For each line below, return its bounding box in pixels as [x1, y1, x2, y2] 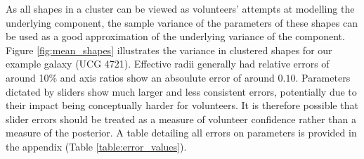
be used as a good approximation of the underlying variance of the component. [6, 29, 345, 44]
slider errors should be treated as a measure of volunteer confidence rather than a [6, 111, 356, 126]
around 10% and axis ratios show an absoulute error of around [6, 70, 275, 84]
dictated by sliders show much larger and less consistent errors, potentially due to [6, 84, 357, 98]
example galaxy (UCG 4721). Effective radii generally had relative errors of [6, 56, 330, 71]
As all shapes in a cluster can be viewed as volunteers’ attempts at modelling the [6, 1, 355, 15]
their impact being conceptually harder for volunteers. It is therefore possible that [6, 98, 358, 113]
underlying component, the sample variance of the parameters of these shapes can [6, 15, 358, 30]
